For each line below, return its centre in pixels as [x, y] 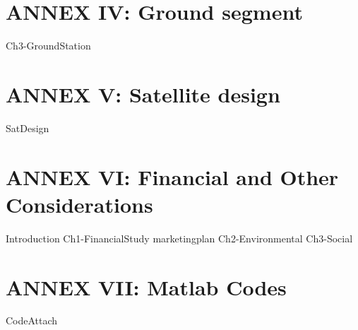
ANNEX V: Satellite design [143, 94]
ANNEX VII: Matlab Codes [146, 287]
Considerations [79, 204]
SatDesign [28, 128]
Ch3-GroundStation [48, 46]
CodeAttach [32, 320]
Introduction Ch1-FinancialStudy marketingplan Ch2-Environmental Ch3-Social [179, 238]
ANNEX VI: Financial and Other [172, 176]
